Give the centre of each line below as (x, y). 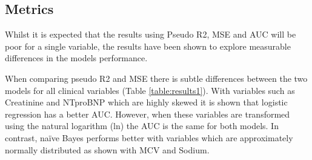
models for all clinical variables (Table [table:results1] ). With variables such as (150, 90)
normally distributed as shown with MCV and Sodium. (107, 149)
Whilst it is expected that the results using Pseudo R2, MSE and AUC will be (151, 34)
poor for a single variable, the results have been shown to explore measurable (148, 46)
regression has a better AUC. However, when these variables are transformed (148, 114)
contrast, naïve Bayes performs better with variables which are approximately (149, 137)
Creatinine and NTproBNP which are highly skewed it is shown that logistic (146, 102)
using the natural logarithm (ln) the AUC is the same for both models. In (142, 126)
